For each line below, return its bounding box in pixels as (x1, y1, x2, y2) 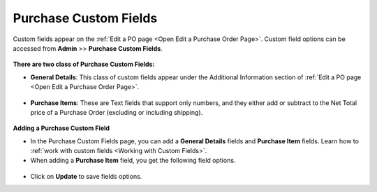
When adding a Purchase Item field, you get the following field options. (30, 157, 236, 165)
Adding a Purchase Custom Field (13, 124, 110, 132)
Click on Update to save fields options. (30, 172, 142, 180)
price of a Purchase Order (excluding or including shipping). (30, 108, 203, 116)
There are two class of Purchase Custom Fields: (13, 60, 155, 69)
